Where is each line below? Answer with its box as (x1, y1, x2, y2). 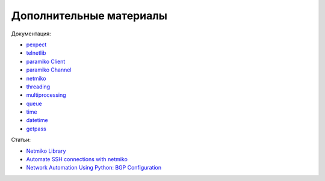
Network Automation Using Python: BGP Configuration (26, 164, 162, 171)
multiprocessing (26, 91, 66, 99)
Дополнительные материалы (11, 9, 168, 22)
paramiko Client (26, 58, 66, 65)
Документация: (11, 30, 51, 37)
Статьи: (11, 136, 31, 144)
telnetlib (26, 49, 46, 57)
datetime (26, 117, 48, 124)
